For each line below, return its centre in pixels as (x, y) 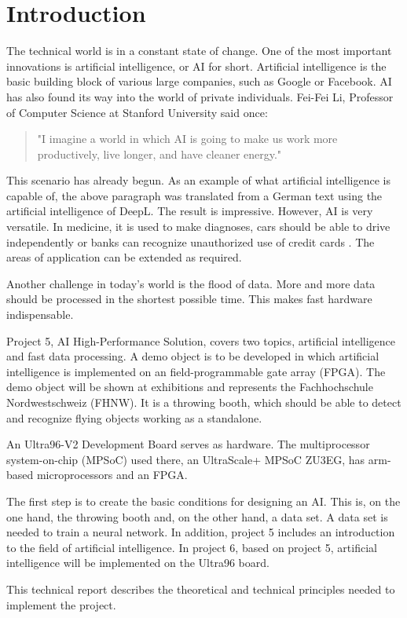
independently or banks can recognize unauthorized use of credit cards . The (191, 241)
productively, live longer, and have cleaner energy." (159, 154)
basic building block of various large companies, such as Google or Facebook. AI (199, 81)
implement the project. (61, 604)
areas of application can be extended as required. (124, 257)
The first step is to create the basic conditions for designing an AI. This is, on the (203, 501)
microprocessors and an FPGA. (112, 475)
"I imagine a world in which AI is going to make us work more (187, 139)
